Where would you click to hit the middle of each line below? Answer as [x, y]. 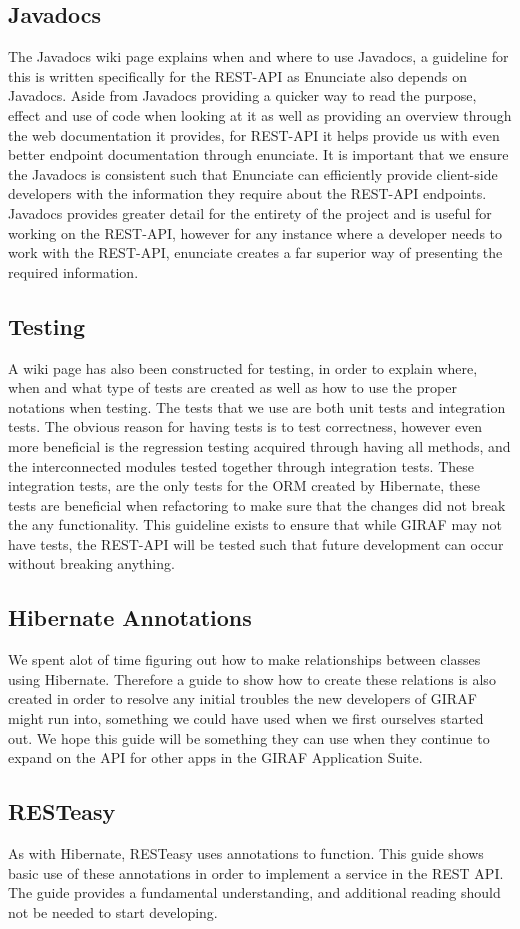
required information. [73, 271]
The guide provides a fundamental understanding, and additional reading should [254, 892]
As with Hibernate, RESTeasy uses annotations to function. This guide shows [246, 853]
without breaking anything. [91, 563]
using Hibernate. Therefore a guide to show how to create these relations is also [252, 678]
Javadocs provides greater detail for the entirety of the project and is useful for [250, 212]
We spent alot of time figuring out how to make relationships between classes [244, 659]
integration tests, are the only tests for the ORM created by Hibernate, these [244, 485]
